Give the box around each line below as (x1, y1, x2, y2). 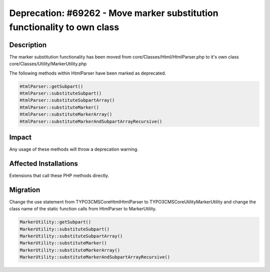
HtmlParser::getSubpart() (19, 83, 83, 89)
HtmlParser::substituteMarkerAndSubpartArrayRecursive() (19, 118, 162, 124)
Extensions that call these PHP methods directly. (9, 172, 109, 178)
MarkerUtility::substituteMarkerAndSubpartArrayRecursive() (19, 254, 170, 260)
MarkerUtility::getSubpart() (19, 219, 91, 225)
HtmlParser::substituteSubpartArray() (19, 98, 115, 103)
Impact (9, 133, 32, 141)
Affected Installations (9, 159, 78, 168)
